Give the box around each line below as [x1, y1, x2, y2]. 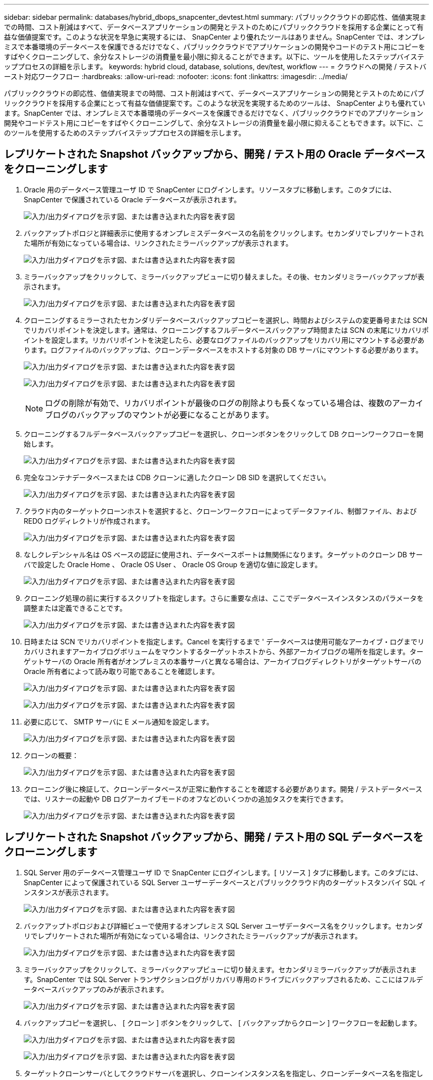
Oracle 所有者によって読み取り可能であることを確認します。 [24, 667, 219, 675]
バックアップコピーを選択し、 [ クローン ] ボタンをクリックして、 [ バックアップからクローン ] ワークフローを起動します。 [24, 1018, 422, 1027]
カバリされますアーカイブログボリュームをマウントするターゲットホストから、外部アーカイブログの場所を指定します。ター [24, 647, 424, 656]
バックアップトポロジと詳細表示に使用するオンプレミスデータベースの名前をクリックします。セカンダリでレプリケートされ [24, 228, 424, 237]
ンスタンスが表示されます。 [24, 888, 113, 897]
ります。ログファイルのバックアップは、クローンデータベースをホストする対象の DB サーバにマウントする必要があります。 [24, 345, 423, 354]
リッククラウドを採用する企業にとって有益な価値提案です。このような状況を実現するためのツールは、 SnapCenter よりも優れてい [4, 99, 426, 107]
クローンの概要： [24, 751, 79, 760]
